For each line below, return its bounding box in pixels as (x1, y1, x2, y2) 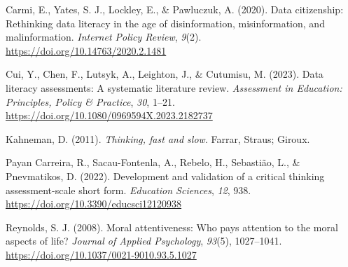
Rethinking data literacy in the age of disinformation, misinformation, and (6, 15, 325, 30)
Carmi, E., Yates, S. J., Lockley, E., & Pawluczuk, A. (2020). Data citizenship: (6, 2, 344, 16)
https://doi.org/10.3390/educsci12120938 (6, 196, 182, 211)
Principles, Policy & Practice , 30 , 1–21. (6, 94, 175, 109)
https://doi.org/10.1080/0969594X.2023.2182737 (6, 108, 213, 123)
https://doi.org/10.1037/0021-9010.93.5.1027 (6, 247, 197, 261)
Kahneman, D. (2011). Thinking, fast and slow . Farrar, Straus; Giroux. (6, 131, 310, 146)
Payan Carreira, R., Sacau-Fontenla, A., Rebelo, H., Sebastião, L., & (6, 155, 300, 170)
